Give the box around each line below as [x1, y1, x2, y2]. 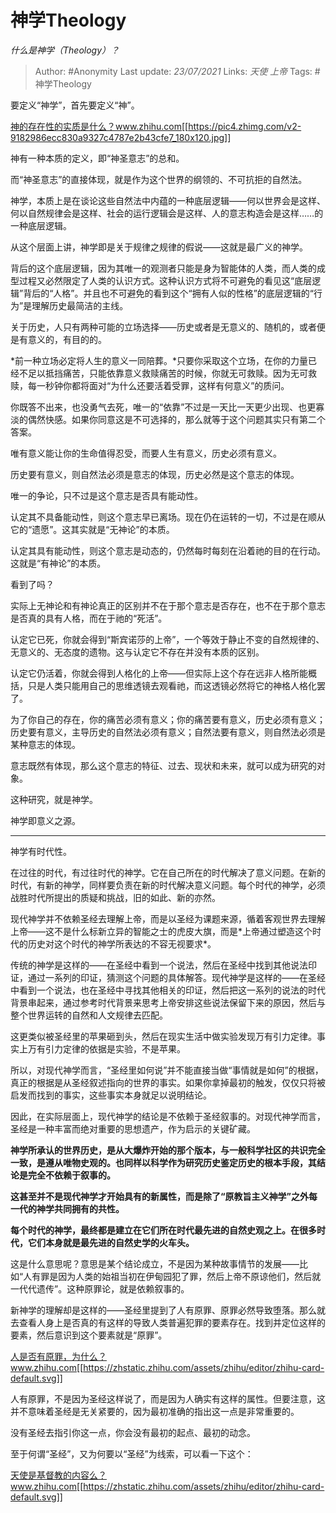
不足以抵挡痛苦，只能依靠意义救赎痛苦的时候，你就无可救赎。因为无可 [18, 367, 308, 379]
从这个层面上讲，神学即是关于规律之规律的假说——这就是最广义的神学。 [10, 241, 308, 253]
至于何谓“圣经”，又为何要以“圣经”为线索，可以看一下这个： [10, 1447, 254, 1460]
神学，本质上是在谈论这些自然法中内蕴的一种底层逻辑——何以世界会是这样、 [10, 194, 326, 206]
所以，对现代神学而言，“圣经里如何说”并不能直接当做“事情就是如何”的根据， [10, 1064, 324, 1076]
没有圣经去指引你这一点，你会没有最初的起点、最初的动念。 [10, 1426, 256, 1438]
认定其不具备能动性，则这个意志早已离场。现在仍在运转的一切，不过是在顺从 [10, 511, 326, 523]
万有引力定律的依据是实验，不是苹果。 [27, 1042, 186, 1055]
